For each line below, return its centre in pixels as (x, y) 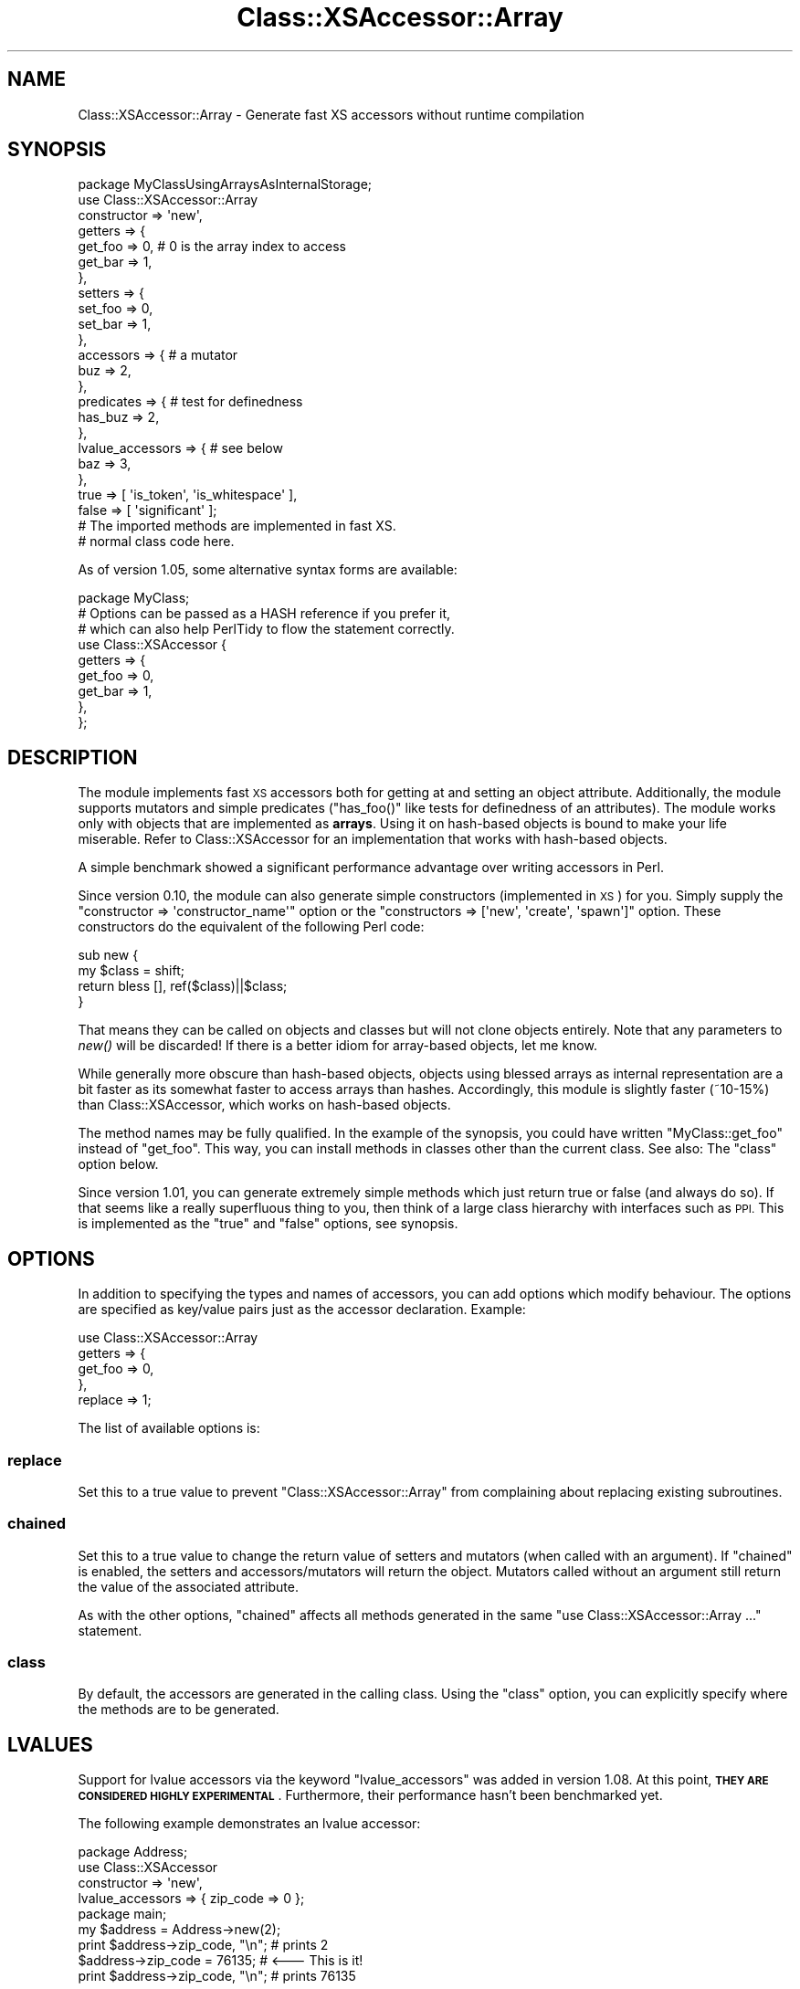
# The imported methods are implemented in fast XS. (237, 526)
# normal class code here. (156, 542)
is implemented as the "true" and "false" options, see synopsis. (268, 1224)
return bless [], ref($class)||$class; (183, 986)
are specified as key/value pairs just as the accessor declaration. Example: (302, 1310)
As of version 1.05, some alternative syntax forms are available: (268, 570)
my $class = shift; (131, 971)
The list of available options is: (169, 1428)
